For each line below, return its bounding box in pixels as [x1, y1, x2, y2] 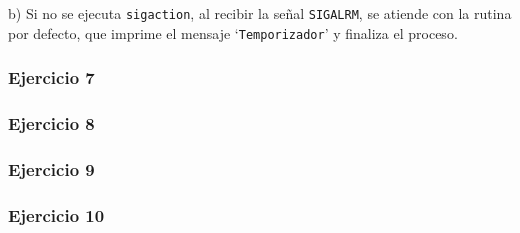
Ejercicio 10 [8, 202, 105, 227]
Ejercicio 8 [8, 111, 95, 136]
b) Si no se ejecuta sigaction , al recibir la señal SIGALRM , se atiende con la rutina [8, 3, 512, 23]
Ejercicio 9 [8, 156, 95, 181]
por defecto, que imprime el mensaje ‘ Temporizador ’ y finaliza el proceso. [8, 22, 458, 43]
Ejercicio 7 [8, 65, 95, 90]
